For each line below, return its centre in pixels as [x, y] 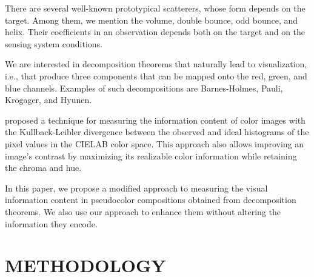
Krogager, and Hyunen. [48, 100]
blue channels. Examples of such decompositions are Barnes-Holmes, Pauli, [144, 88]
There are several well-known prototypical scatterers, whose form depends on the [155, 8]
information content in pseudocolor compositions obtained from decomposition [151, 200]
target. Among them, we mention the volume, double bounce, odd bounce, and [152, 20]
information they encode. [51, 223]
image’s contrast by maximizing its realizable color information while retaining [151, 155]
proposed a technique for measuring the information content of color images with [155, 120]
